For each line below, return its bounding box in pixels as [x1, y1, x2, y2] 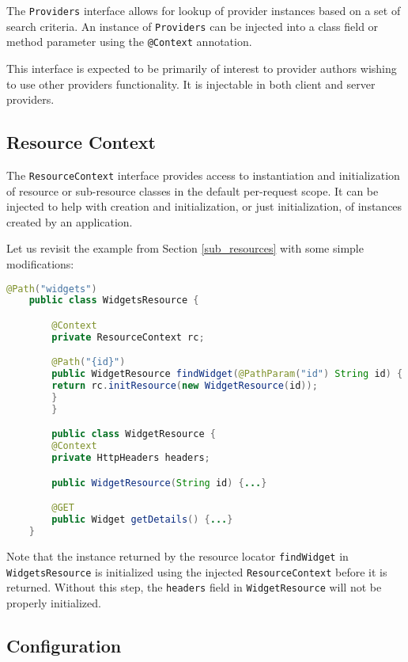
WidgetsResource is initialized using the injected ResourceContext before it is [6, 563, 387, 580]
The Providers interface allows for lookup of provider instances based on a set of [6, 2, 401, 18]
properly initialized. [6, 594, 101, 611]
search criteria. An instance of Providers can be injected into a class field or [6, 17, 379, 34]
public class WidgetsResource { [28, 295, 199, 306]
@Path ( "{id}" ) [51, 356, 126, 368]
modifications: [6, 255, 74, 272]
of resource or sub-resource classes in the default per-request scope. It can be [6, 182, 379, 199]
